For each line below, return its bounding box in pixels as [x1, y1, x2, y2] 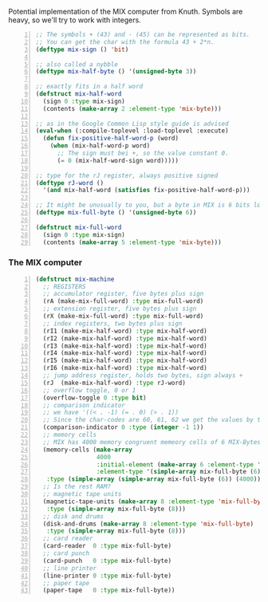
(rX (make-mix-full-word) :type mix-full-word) [42, 313, 204, 321]
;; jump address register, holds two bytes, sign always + [42, 372, 243, 380]
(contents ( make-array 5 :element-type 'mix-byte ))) [42, 238, 222, 246]
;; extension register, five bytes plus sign [42, 305, 197, 313]
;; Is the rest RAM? [42, 482, 112, 491]
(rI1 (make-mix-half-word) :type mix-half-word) [42, 327, 207, 335]
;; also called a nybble [35, 60, 118, 69]
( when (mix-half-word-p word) [49, 142, 151, 150]
